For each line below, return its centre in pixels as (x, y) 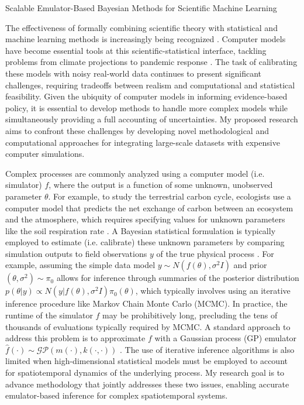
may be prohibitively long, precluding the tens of (190, 315)
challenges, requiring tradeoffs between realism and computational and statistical (150, 85)
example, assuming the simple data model (80, 265)
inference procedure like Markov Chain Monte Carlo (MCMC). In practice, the (146, 303)
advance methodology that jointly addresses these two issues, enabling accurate (147, 384)
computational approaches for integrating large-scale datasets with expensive (143, 142)
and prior (250, 265)
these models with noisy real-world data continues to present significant (134, 73)
